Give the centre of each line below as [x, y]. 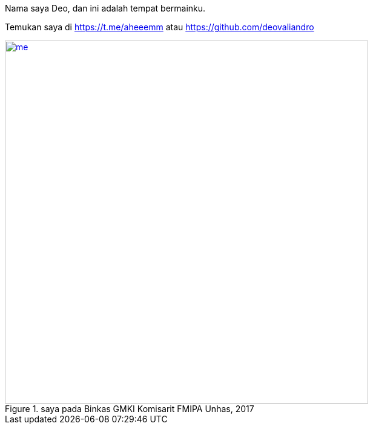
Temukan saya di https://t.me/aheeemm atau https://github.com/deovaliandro [160, 27]
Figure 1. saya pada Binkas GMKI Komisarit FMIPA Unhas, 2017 [130, 409]
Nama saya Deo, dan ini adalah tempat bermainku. [105, 8]
